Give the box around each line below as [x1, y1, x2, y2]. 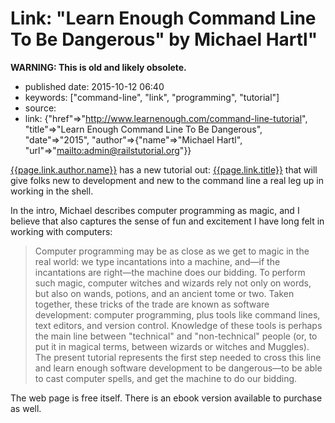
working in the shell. [10, 185, 94, 197]
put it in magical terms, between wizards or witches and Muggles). [34, 340, 310, 352]
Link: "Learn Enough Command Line [10, 7, 317, 30]
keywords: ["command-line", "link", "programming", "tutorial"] [24, 91, 280, 103]
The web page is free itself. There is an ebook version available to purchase [10, 392, 323, 404]
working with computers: [10, 225, 113, 237]
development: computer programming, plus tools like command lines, [34, 308, 321, 321]
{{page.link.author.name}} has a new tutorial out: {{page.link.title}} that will [10, 163, 318, 176]
